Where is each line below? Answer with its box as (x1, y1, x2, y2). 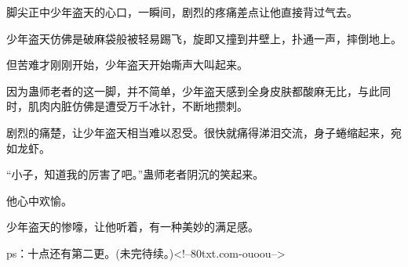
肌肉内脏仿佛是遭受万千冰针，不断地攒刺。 (27, 98, 248, 114)
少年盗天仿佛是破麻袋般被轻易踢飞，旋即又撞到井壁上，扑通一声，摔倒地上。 (6, 30, 402, 46)
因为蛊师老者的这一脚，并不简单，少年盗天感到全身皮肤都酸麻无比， (6, 82, 358, 99)
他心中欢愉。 (6, 192, 72, 208)
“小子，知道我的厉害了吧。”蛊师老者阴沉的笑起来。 (6, 166, 264, 182)
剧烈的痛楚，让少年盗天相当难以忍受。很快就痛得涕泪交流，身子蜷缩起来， (6, 124, 391, 140)
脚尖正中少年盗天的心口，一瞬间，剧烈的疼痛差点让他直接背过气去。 (6, 4, 358, 20)
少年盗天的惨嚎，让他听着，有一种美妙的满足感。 (6, 218, 259, 235)
